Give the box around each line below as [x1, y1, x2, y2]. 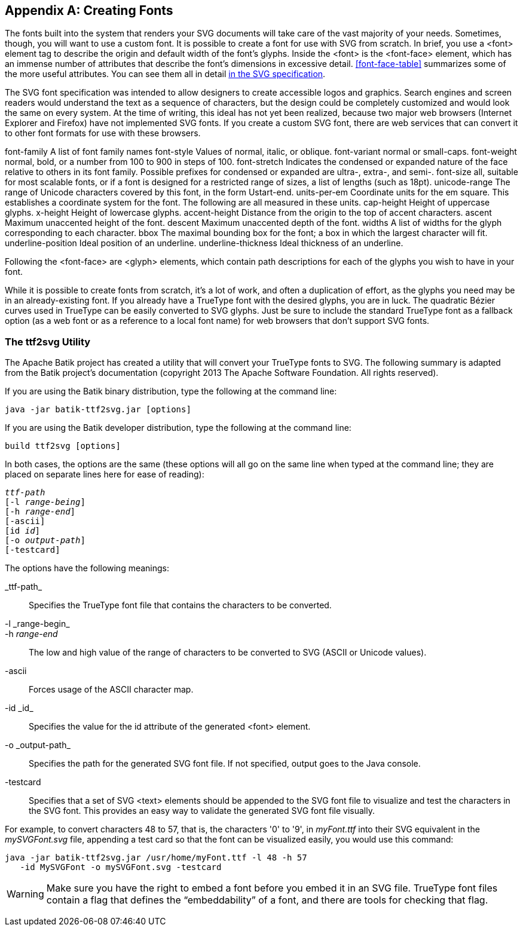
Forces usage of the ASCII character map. [29, 684, 194, 695]
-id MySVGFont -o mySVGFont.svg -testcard [20, 862, 222, 872]
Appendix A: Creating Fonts [5, 3, 173, 18]
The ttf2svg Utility [5, 335, 91, 348]
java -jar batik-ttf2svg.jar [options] [5, 405, 191, 415]
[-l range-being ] [5, 497, 85, 507]
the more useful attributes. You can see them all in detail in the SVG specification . [5, 69, 326, 79]
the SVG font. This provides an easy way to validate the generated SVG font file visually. [29, 806, 375, 816]
